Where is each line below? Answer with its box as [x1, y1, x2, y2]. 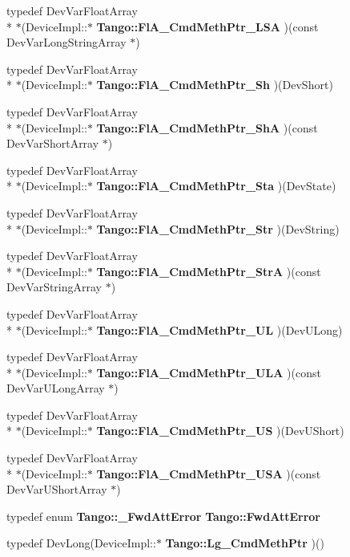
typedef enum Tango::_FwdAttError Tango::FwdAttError [6, 507, 320, 524]
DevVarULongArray [6, 380, 105, 396]
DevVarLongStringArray [6, 34, 127, 51]
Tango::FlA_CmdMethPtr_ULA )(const [96, 364, 321, 380]
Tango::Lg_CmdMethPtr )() [165, 535, 324, 551]
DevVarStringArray [6, 278, 102, 295]
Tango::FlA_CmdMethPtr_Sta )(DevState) [96, 177, 336, 194]
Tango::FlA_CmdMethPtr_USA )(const [96, 465, 321, 482]
